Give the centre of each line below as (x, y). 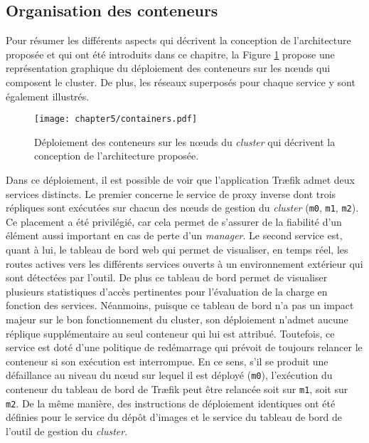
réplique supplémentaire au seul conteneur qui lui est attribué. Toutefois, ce (170, 333)
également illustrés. (48, 96)
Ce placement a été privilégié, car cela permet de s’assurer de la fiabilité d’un (174, 221)
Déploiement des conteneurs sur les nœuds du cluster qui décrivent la (185, 141)
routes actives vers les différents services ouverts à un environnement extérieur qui (184, 263)
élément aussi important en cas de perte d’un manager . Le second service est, (174, 235)
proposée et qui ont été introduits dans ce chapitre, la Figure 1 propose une (170, 54)
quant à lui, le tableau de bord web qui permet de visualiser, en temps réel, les (177, 250)
